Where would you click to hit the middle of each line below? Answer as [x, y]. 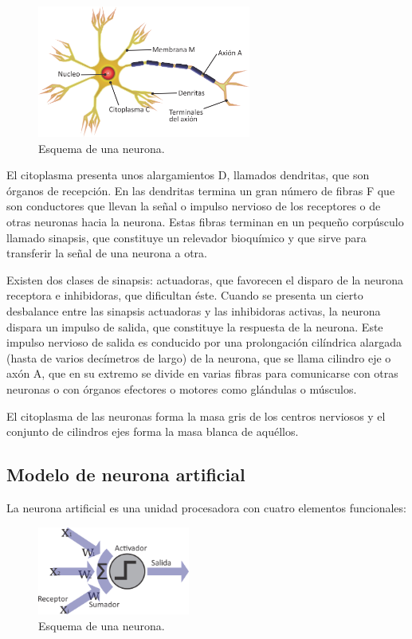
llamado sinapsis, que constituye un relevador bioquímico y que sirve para [186, 237]
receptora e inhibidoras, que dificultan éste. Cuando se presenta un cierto [185, 295]
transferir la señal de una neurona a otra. [107, 253]
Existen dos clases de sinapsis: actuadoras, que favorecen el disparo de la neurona [205, 279]
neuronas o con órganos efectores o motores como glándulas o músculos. [182, 388]
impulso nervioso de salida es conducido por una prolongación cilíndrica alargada [204, 342]
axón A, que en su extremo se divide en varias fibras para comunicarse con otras [202, 373]
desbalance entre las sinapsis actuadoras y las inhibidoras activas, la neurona [194, 310]
